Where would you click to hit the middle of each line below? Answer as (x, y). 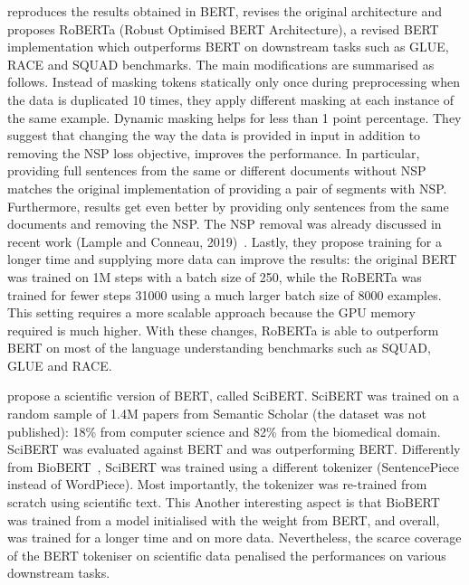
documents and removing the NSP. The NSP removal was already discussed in (225, 224)
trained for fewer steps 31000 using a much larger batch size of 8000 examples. (225, 294)
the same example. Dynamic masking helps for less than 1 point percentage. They (234, 117)
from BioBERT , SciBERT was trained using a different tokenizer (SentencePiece (233, 466)
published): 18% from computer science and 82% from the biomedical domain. (224, 431)
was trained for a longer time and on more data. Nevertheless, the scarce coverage (234, 538)
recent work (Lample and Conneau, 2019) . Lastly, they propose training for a (225, 241)
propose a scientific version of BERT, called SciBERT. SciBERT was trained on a (234, 396)
